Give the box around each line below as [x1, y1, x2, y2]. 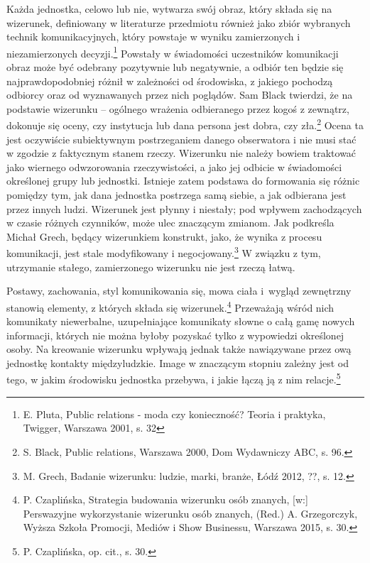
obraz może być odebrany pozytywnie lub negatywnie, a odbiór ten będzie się [6, 60, 344, 75]
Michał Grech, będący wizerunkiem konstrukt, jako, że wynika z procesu [6, 229, 322, 244]
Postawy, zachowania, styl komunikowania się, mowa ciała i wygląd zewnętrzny [6, 283, 352, 298]
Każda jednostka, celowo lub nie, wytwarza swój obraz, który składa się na [6, 1, 332, 16]
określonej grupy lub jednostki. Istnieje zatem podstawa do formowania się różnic [6, 173, 360, 188]
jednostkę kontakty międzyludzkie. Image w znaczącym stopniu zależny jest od [6, 355, 349, 370]
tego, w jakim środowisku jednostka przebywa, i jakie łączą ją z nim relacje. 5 [6, 370, 341, 387]
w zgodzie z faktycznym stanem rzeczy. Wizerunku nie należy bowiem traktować [6, 146, 357, 160]
